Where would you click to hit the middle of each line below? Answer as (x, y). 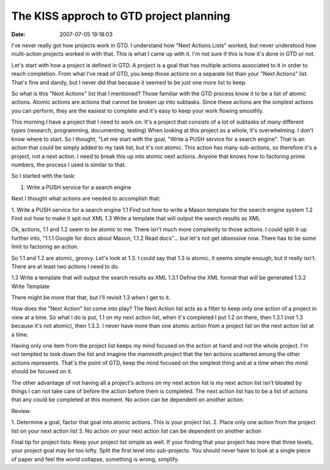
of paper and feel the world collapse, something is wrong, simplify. (95, 459)
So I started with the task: (43, 176)
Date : (18, 34)
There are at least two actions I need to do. (65, 266)
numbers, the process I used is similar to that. (69, 165)
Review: (21, 411)
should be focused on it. (42, 371)
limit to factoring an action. (45, 247)
